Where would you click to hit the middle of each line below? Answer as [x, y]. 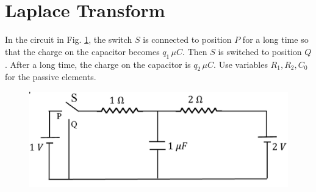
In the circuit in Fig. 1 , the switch [69, 39]
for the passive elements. [51, 77]
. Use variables [241, 64]
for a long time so [275, 39]
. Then [195, 51]
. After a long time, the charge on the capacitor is [98, 64]
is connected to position [187, 39]
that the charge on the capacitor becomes [82, 51]
